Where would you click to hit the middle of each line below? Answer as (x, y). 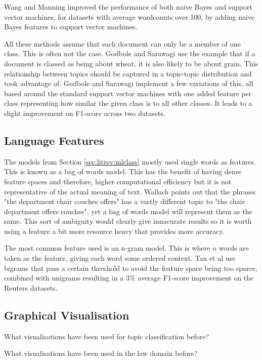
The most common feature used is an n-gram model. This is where (107, 248)
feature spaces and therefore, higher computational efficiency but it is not (118, 181)
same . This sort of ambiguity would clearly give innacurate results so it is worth (128, 221)
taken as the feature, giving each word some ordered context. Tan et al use (120, 258)
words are (234, 248)
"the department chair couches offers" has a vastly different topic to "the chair (125, 201)
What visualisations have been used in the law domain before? (101, 353)
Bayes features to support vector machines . (71, 27)
